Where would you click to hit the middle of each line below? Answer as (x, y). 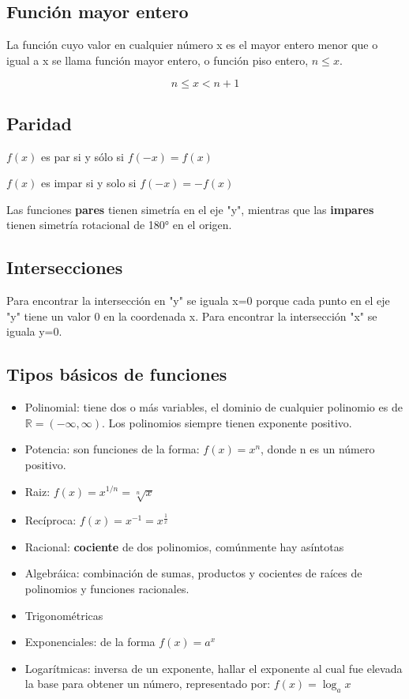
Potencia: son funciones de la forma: (112, 449)
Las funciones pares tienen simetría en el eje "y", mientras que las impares (190, 209)
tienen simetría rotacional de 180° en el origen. (119, 225)
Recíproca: (51, 520)
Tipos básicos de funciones (117, 374)
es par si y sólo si (83, 156)
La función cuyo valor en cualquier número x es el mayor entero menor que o (192, 45)
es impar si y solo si (89, 183)
